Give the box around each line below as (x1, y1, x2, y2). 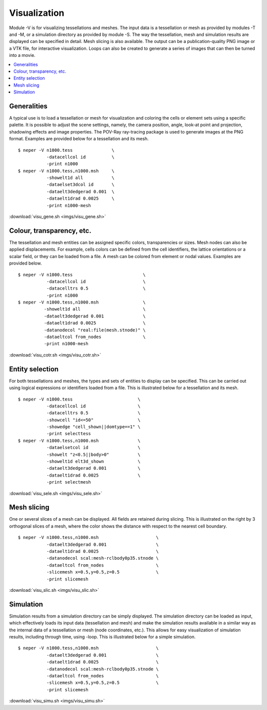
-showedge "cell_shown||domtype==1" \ (46, 424, 141, 430)
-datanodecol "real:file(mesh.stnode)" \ (44, 327, 146, 333)
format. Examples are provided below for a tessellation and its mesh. (9, 136, 149, 142)
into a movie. (9, 52, 36, 58)
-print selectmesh (46, 480, 91, 485)
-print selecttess (46, 431, 91, 437)
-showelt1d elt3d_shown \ (46, 459, 141, 464)
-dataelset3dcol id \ (46, 182, 115, 187)
